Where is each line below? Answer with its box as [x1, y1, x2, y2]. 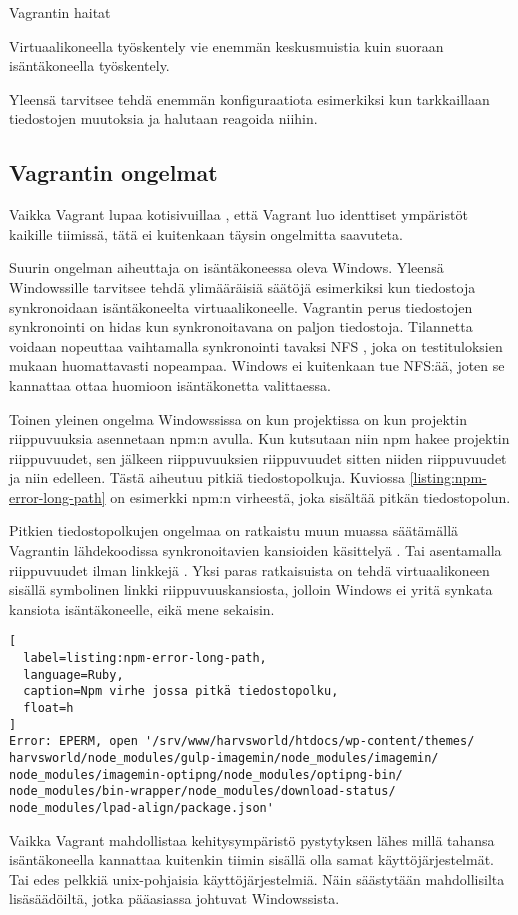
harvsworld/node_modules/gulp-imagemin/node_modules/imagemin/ [9, 751, 439, 766]
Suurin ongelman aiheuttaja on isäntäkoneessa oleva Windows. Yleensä [9, 257, 444, 278]
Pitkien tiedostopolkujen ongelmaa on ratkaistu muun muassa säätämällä [9, 520, 459, 541]
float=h [23, 701, 74, 716]
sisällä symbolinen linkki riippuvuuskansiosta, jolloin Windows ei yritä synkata [9, 579, 493, 600]
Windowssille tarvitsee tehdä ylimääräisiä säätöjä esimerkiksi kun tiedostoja [9, 276, 476, 297]
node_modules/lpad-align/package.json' [9, 801, 274, 816]
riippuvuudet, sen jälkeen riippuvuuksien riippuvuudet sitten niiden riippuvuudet [9, 447, 507, 468]
